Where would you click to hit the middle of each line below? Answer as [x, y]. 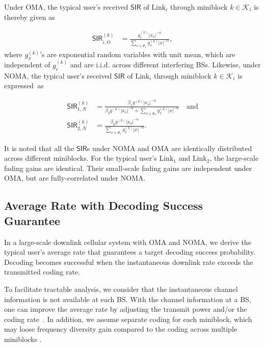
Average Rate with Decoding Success [104, 205]
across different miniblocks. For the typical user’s [81, 158]
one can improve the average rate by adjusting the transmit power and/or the [126, 309]
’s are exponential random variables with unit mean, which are [138, 54]
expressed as [24, 85]
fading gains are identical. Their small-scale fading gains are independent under [128, 168]
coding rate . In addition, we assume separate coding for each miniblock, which [128, 319]
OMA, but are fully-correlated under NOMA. [75, 178]
